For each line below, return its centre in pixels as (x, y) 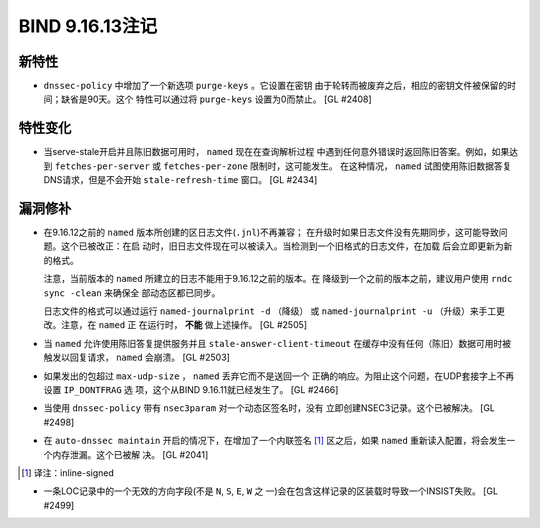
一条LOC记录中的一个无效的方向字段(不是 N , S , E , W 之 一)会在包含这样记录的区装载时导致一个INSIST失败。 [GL (271, 491)
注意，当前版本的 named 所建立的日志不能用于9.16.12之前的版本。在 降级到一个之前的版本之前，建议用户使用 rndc (278, 279)
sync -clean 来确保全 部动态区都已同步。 (132, 292)
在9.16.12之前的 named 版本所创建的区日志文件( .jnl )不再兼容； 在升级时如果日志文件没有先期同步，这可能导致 (271, 232)
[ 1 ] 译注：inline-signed (68, 472)
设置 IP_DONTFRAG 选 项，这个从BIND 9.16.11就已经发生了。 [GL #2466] (191, 389)
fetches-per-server (102, 166)
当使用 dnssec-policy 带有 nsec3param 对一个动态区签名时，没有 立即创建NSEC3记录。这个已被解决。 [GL (269, 408)
